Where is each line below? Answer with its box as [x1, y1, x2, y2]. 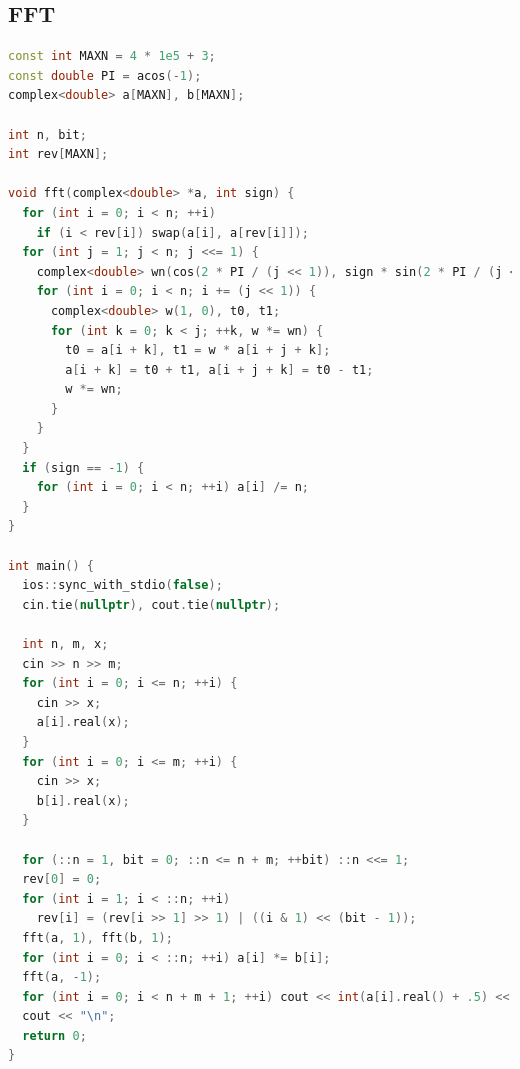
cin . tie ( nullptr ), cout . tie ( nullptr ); [22, 597, 281, 612]
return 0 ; [22, 1028, 87, 1043]
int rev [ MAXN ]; [8, 147, 109, 162]
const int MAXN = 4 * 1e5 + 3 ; [8, 49, 216, 64]
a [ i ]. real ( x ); [36, 715, 130, 730]
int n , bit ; [8, 127, 87, 142]
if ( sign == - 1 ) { [22, 460, 145, 475]
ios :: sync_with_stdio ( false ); [22, 578, 223, 593]
